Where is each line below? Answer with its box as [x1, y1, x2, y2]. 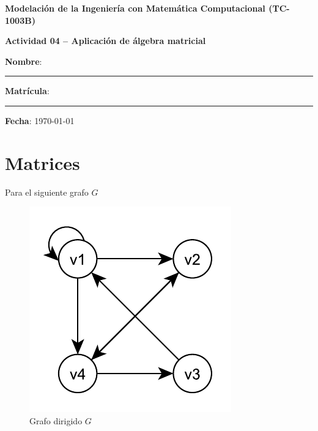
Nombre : [5, 54, 42, 67]
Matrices [5, 150, 80, 175]
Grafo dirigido [29, 414, 83, 427]
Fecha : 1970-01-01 [5, 114, 75, 127]
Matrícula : [5, 84, 50, 97]
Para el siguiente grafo [5, 185, 89, 198]
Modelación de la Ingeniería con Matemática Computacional [5, 2, 265, 14]
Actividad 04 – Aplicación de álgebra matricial [5, 34, 206, 47]
